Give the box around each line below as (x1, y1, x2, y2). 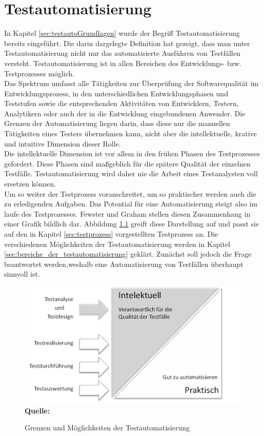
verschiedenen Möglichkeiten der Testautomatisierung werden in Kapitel (4, 238, 230, 249)
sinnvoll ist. (4, 268, 40, 279)
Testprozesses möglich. (4, 68, 75, 78)
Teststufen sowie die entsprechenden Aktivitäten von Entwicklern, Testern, (4, 98, 239, 109)
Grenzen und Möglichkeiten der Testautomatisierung (25, 422, 190, 433)
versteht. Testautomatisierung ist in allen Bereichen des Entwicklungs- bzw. (4, 57, 241, 68)
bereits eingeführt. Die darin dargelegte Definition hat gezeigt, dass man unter (4, 37, 250, 48)
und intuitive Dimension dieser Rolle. (4, 138, 121, 149)
